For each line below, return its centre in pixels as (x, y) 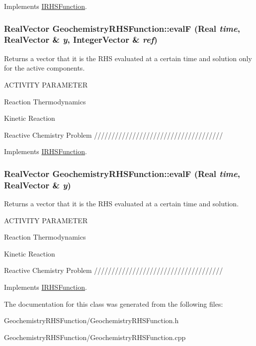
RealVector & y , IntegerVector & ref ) (81, 40)
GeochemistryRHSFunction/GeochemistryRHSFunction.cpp (95, 337)
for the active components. (44, 68)
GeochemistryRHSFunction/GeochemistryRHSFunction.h (91, 320)
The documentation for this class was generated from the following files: (114, 303)
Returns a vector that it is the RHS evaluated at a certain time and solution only (128, 58)
